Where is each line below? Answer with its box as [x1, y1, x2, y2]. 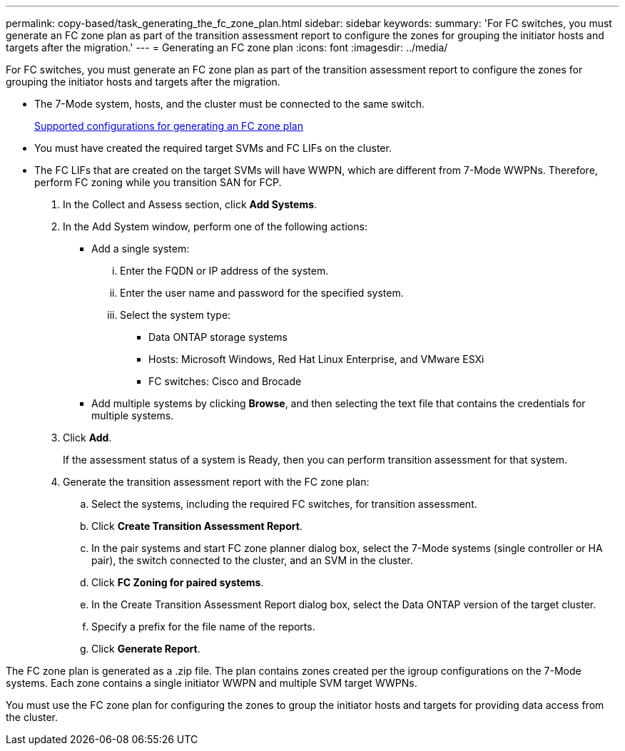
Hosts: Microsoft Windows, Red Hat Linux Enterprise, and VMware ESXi [148, 353, 484, 365]
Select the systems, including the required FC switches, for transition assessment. [91, 498, 477, 510]
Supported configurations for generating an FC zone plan [34, 120, 303, 132]
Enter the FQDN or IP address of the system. [120, 265, 329, 277]
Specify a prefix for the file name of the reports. [91, 620, 315, 633]
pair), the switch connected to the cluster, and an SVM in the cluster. [91, 554, 413, 566]
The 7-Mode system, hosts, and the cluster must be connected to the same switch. [34, 98, 425, 110]
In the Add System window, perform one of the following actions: [63, 220, 367, 233]
